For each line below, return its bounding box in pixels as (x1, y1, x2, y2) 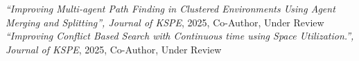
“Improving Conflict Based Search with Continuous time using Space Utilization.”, (6, 28, 354, 43)
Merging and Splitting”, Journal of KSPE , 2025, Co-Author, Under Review (6, 15, 324, 29)
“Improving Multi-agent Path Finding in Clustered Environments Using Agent (6, 1, 335, 15)
